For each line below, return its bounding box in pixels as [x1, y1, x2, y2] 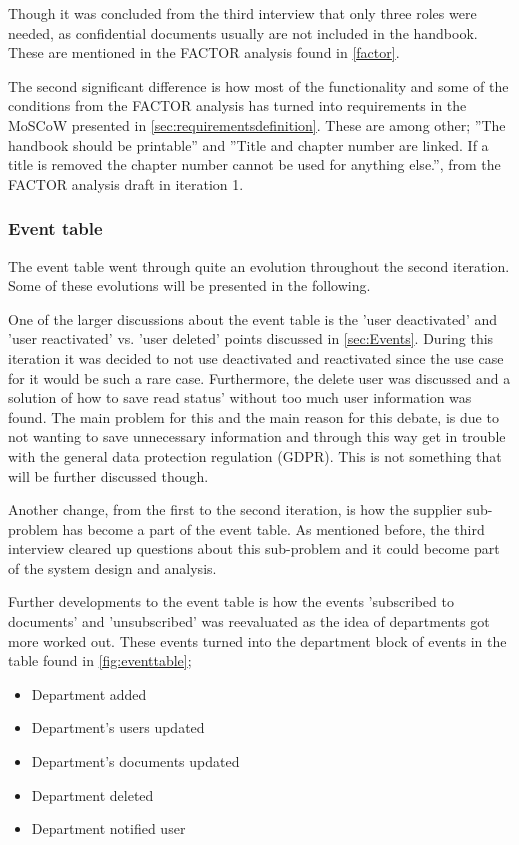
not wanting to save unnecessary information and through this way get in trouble [8, 426, 506, 447]
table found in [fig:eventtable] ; [8, 650, 192, 671]
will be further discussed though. [8, 465, 209, 486]
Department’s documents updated [31, 751, 240, 772]
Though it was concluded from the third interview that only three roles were [8, 3, 477, 23]
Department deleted [31, 784, 154, 805]
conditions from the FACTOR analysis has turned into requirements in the [8, 95, 467, 116]
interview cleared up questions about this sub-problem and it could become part [8, 538, 500, 559]
